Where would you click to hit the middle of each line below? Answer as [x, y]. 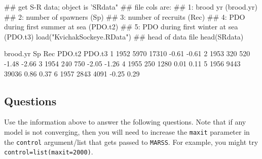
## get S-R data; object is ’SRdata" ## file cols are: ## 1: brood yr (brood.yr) [131, 7]
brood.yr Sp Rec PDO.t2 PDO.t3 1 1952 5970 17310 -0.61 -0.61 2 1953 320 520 [127, 53]
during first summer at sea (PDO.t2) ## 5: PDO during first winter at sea [121, 27]
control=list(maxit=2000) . [49, 152]
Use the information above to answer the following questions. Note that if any [125, 122]
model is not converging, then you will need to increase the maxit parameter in [127, 131]
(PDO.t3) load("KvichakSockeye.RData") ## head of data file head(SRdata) [124, 36]
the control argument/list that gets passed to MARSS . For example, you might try [131, 142]
